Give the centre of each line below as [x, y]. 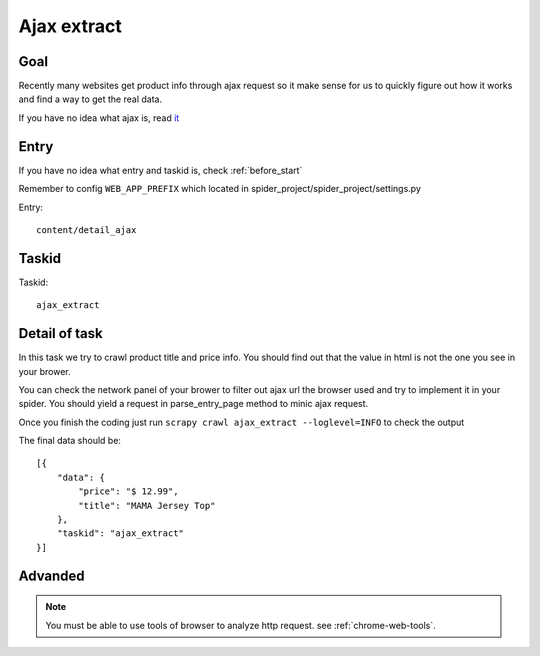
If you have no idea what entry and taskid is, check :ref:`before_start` [160, 170]
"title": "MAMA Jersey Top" [147, 505]
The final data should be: [70, 441]
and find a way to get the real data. [90, 99]
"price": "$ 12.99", [128, 491]
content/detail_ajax [86, 229]
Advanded [51, 575]
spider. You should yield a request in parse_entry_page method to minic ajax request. [193, 404]
